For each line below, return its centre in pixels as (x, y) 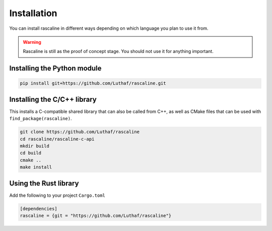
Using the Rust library (44, 183)
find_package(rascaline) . (41, 119)
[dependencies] (39, 209)
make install (36, 167)
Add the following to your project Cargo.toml (57, 195)
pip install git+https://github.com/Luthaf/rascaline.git (93, 83)
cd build (31, 153)
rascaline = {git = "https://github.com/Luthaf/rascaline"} (96, 216)
